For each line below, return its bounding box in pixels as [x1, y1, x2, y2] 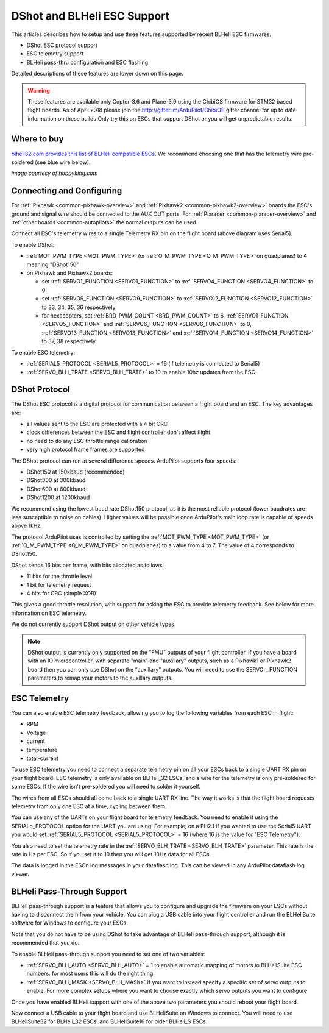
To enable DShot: [11, 241, 55, 248]
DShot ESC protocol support [26, 41, 97, 49]
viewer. [11, 870, 30, 878]
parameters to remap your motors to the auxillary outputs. [27, 674, 173, 682]
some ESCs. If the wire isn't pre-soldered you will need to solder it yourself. [11, 783, 201, 790]
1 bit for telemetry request [26, 581, 91, 588]
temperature [26, 746, 58, 753]
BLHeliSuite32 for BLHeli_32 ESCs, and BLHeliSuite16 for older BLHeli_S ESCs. [11, 1018, 208, 1025]
